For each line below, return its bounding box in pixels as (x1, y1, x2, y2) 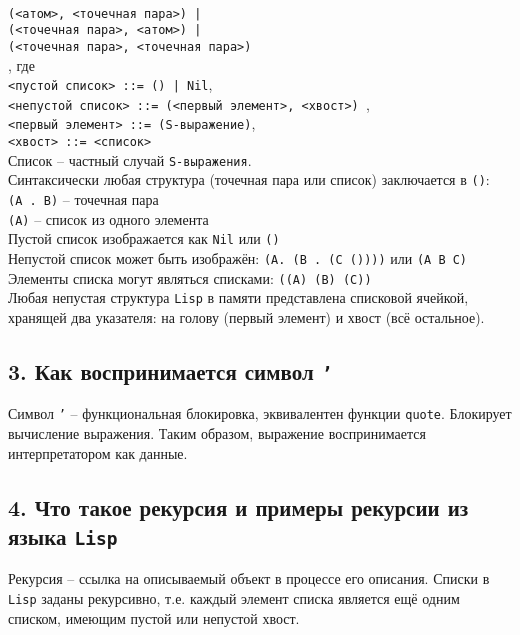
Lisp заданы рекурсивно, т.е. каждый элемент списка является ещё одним (8, 588, 460, 609)
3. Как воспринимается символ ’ (8, 356, 333, 387)
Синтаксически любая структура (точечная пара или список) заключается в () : (8, 169, 490, 190)
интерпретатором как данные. (8, 442, 188, 463)
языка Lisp (8, 521, 118, 552)
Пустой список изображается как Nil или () (8, 228, 280, 249)
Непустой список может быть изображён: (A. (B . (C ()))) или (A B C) (8, 248, 468, 269)
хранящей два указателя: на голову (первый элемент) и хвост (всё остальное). (8, 307, 485, 328)
